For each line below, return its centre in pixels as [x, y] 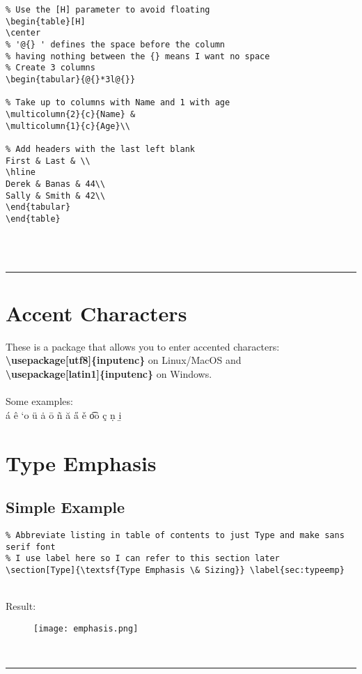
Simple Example [65, 507]
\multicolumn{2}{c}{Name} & [71, 114]
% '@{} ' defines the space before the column [115, 44]
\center [23, 33]
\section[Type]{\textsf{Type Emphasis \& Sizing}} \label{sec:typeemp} [175, 570]
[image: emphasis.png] [86, 628]
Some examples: [39, 401]
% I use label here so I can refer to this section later [143, 559]
